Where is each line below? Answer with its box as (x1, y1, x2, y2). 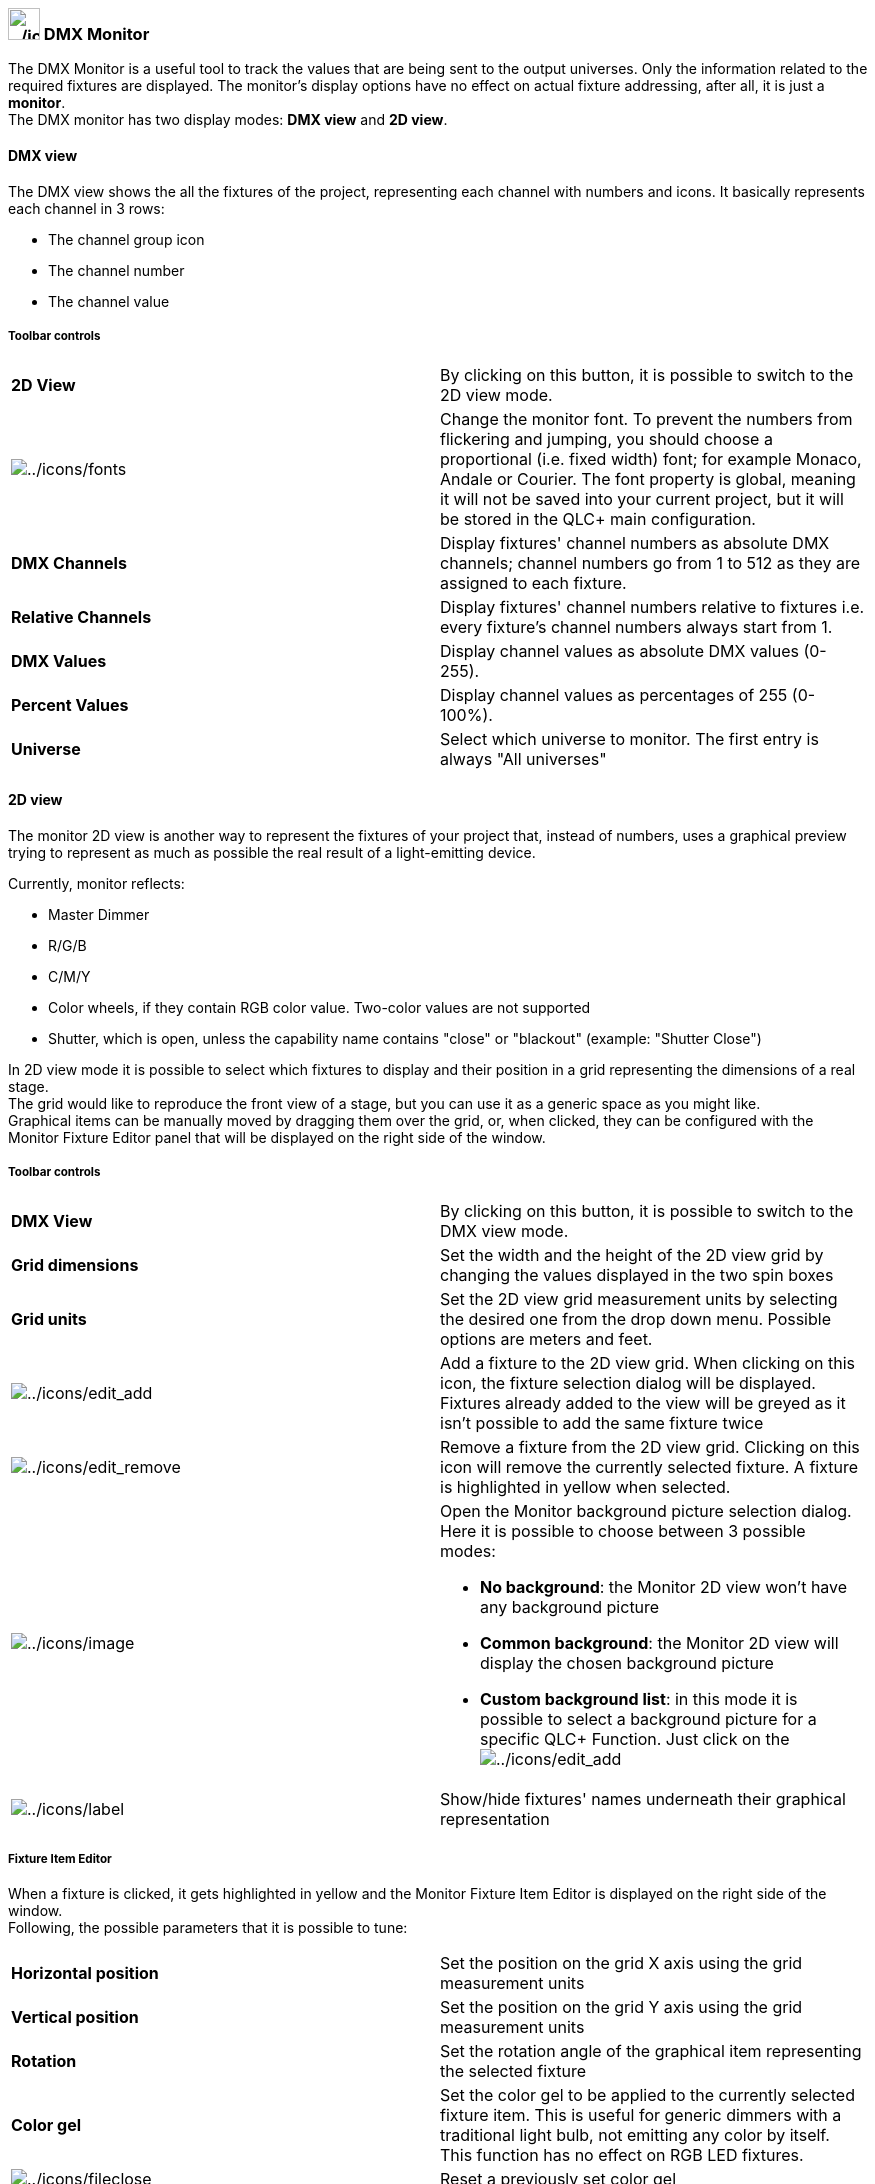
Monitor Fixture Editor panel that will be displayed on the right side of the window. (8, 1128, 546, 1146)
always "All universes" (440, 749, 607, 770)
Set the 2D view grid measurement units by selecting (440, 1289, 838, 1310)
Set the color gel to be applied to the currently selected (440, 2085, 855, 2106)
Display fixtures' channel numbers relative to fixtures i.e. (440, 597, 865, 618)
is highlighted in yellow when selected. (440, 1477, 731, 1498)
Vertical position (11, 2007, 139, 2028)
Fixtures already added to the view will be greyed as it (440, 1393, 846, 1414)
